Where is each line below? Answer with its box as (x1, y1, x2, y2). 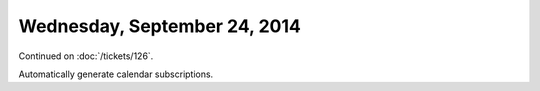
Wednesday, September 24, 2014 (18, 15, 302, 37)
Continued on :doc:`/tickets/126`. (18, 50, 154, 62)
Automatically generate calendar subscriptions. (18, 68, 214, 80)
